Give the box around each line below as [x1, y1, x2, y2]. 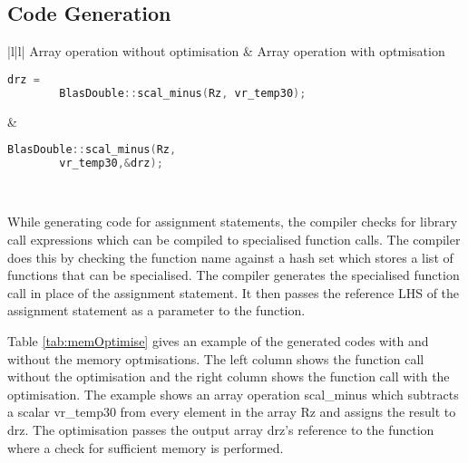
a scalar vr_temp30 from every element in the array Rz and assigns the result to [7, 402, 456, 421]
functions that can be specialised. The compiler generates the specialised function [7, 265, 460, 285]
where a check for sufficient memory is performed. [7, 438, 284, 457]
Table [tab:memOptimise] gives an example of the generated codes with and [7, 332, 429, 351]
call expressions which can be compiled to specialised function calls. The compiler [7, 230, 461, 249]
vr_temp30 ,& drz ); [59, 157, 163, 170]
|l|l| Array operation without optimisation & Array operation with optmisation [7, 42, 445, 61]
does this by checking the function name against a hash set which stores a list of [7, 247, 453, 266]
